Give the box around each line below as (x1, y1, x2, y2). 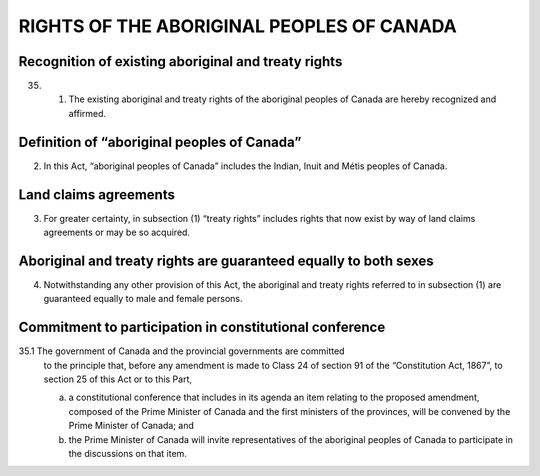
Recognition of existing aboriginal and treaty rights (18, 53, 343, 70)
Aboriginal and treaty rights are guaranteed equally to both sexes (18, 252, 434, 269)
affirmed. (68, 107, 107, 119)
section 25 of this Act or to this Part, (43, 373, 193, 385)
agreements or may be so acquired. (43, 226, 190, 239)
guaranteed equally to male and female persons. (43, 293, 244, 305)
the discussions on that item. (68, 447, 187, 459)
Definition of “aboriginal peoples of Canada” (18, 133, 302, 150)
